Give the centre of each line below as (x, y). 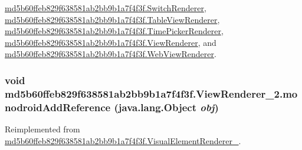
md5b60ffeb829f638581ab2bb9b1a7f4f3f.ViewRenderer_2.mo (151, 93)
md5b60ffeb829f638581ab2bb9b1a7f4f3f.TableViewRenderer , (112, 19)
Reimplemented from (42, 129)
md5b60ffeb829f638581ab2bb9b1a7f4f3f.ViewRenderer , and (111, 42)
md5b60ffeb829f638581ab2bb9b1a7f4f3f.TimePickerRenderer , (114, 31)
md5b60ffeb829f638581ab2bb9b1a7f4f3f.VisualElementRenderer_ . (123, 140)
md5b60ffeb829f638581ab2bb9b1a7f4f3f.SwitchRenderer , (106, 8)
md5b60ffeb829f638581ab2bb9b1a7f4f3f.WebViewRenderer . (111, 54)
